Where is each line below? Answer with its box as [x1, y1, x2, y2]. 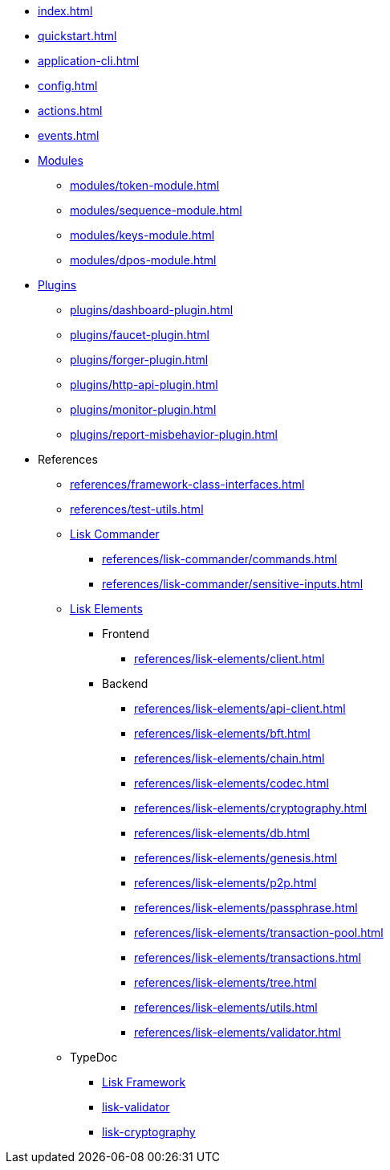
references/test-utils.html [70, 502, 204, 516]
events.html [38, 129, 100, 142]
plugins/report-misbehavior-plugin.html [70, 427, 278, 441]
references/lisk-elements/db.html [134, 826, 310, 840]
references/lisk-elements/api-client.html [134, 702, 346, 715]
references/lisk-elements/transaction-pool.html [134, 926, 384, 939]
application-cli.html [38, 54, 140, 67]
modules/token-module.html [70, 178, 220, 192]
